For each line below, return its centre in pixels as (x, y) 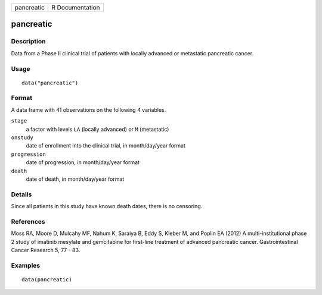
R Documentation (76, 7)
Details (21, 194)
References (28, 221)
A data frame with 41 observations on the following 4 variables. (89, 109)
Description (28, 42)
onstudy (22, 138)
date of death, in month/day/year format (75, 179)
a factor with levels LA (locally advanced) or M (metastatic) (97, 129)
